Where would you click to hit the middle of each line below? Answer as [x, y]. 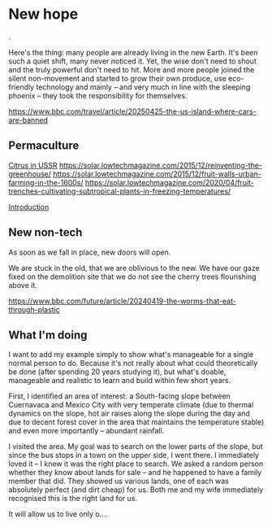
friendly [22, 87]
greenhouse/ [30, 174]
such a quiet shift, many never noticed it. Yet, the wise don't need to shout [133, 61]
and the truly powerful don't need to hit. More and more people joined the [132, 69]
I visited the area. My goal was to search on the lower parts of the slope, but [136, 446]
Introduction [29, 207]
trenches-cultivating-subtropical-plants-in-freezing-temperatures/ [120, 191]
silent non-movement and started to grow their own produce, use [118, 78]
